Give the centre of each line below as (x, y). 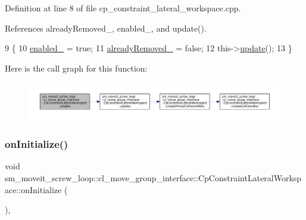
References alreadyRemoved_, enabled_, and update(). (106, 28)
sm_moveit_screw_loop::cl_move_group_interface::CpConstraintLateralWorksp (153, 177)
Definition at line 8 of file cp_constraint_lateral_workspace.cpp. (123, 8)
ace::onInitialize (33, 189)
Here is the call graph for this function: (76, 68)
